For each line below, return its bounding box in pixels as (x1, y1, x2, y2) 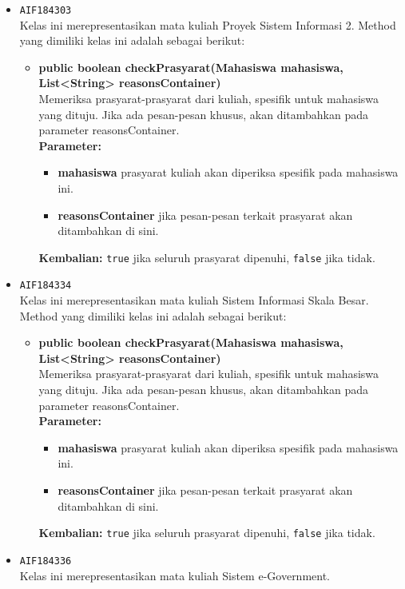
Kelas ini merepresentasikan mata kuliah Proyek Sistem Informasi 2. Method (19, 16, 396, 33)
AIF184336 (19, 555, 72, 567)
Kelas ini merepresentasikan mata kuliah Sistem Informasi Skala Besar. (19, 292, 369, 308)
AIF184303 (19, 5, 72, 16)
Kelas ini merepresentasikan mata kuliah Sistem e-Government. (19, 567, 331, 583)
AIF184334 (19, 280, 72, 292)
